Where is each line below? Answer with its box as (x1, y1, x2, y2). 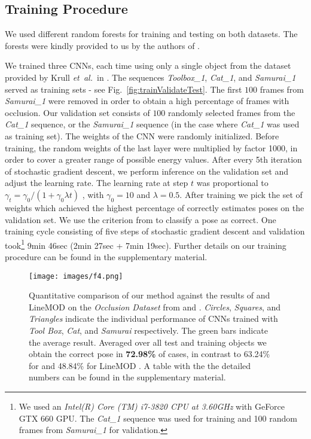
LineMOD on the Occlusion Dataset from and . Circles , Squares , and (29, 300, 281, 313)
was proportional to (196, 176, 269, 189)
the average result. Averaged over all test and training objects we (29, 336, 267, 348)
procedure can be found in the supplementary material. (5, 250, 208, 263)
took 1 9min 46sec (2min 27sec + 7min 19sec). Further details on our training (5, 237, 286, 251)
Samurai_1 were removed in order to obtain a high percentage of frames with (5, 94, 289, 107)
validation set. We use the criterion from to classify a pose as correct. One (5, 213, 276, 225)
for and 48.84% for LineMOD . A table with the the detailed (29, 359, 251, 371)
